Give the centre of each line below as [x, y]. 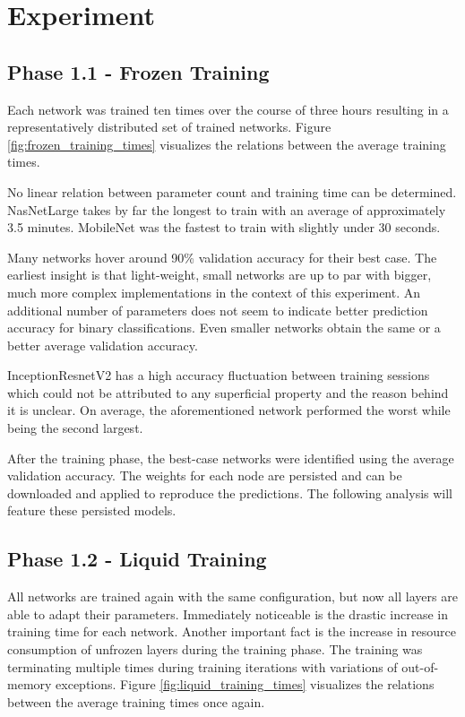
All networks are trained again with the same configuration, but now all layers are [232, 596]
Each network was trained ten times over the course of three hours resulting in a [228, 109]
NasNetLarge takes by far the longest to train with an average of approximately [227, 209]
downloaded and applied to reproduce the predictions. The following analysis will [230, 492]
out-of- [420, 666]
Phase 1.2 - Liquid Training [137, 559]
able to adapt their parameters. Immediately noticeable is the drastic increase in [228, 613]
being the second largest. [75, 428]
